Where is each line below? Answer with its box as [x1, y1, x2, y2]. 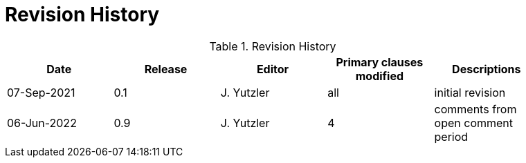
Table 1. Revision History [209, 39, 336, 53]
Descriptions [452, 61, 521, 76]
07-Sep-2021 [7, 85, 75, 99]
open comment [434, 115, 514, 130]
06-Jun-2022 [7, 115, 77, 130]
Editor [256, 61, 289, 76]
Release [144, 61, 188, 76]
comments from [434, 102, 517, 116]
